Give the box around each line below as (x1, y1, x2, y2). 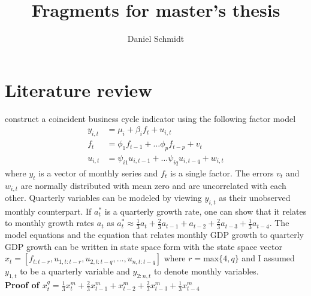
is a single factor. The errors (170, 166, 274, 179)
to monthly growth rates (5, 216, 95, 229)
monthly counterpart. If (5, 205, 92, 217)
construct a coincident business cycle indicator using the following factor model (5, 112, 296, 124)
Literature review (5, 77, 152, 102)
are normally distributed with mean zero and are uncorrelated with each (20, 179, 286, 191)
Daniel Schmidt (127, 32, 185, 45)
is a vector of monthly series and (38, 166, 158, 179)
